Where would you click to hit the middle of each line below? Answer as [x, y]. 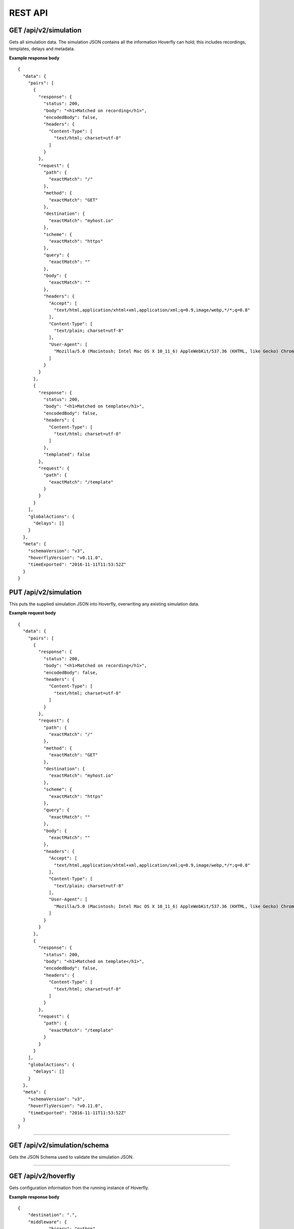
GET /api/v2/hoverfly [42, 1176]
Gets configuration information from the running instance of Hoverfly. [79, 1188]
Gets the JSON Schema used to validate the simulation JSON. [71, 1157]
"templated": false [67, 454]
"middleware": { [47, 1222]
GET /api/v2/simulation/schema [59, 1145]
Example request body [33, 613]
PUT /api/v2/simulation [45, 592]
